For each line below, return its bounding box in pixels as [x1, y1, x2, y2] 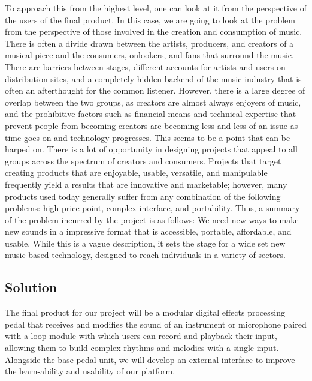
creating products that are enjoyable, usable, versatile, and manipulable [5, 166, 268, 179]
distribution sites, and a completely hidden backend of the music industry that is [5, 72, 302, 85]
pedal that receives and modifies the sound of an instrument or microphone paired [5, 317, 307, 330]
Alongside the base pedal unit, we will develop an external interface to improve [5, 353, 295, 365]
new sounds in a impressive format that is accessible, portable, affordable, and [5, 225, 292, 238]
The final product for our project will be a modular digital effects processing [5, 306, 285, 319]
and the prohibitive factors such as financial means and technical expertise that [5, 107, 296, 120]
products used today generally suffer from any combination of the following [5, 190, 281, 202]
